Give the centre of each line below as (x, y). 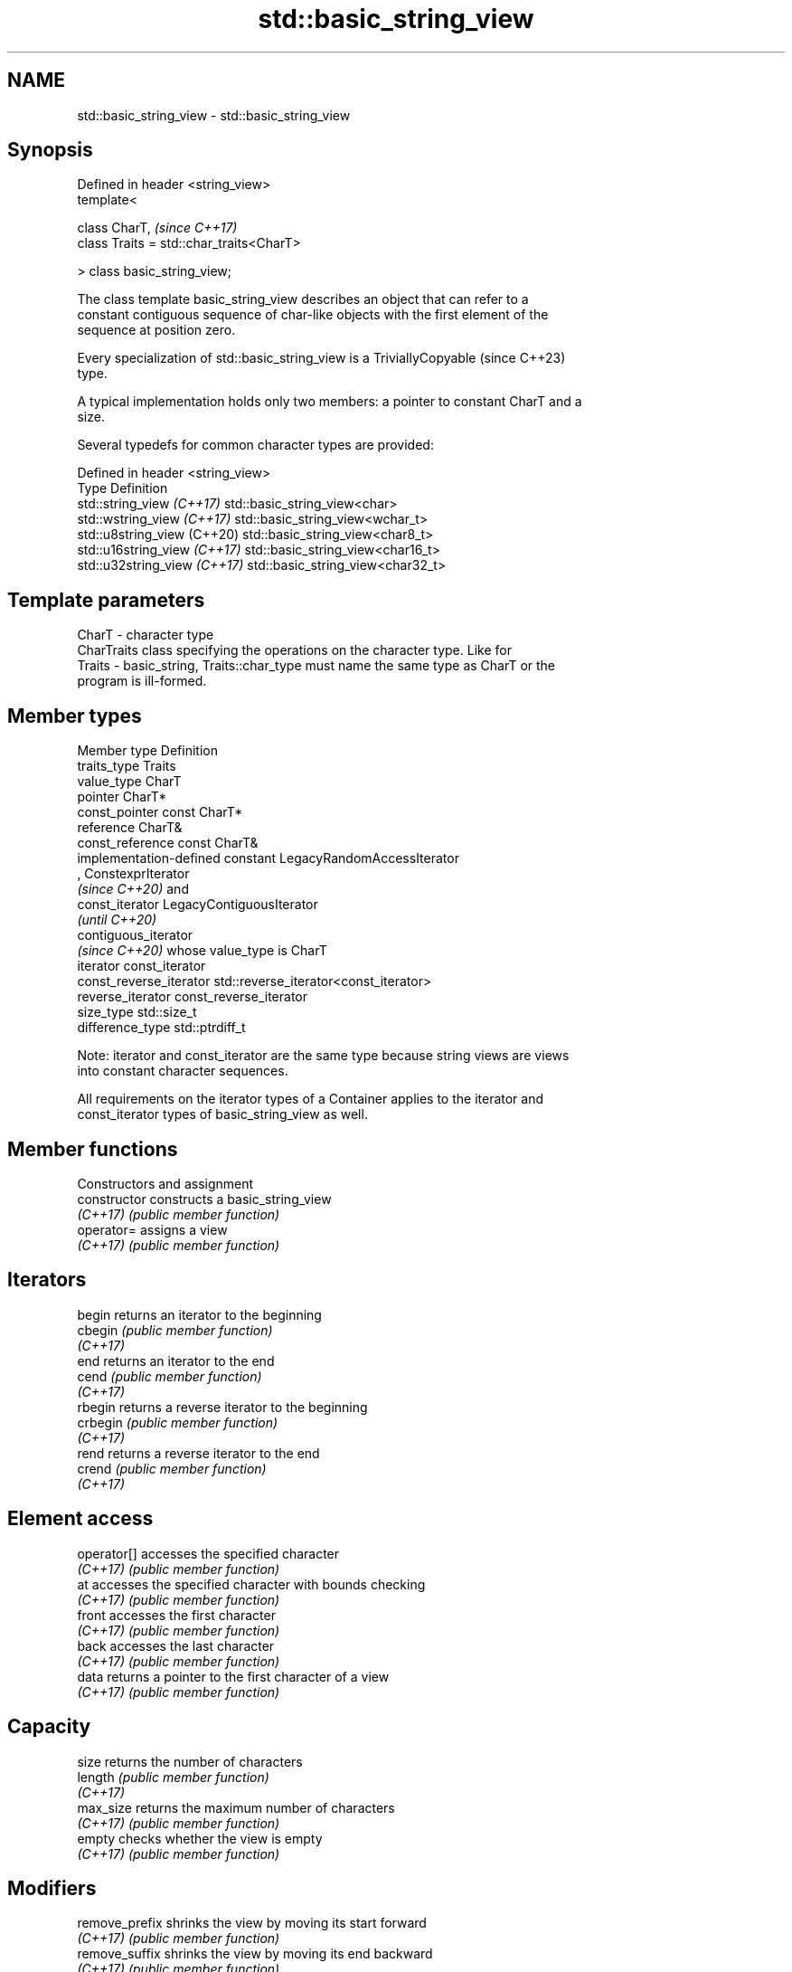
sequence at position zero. (156, 330)
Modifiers (52, 1888)
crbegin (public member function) (178, 1422)
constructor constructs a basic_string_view (204, 1199)
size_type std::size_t (137, 1012)
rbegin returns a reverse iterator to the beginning (222, 1407)
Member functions (93, 1149)
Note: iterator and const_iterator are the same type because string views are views (323, 1056)
